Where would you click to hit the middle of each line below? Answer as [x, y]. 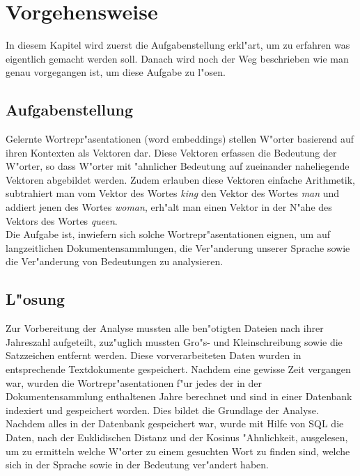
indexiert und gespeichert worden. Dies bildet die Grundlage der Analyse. [162, 410]
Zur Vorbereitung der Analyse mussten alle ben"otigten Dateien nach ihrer [165, 328]
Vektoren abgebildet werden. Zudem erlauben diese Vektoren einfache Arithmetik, [180, 179]
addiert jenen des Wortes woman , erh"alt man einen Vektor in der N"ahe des [169, 207]
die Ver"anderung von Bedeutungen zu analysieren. [115, 261]
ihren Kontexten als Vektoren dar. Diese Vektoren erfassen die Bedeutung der [171, 152]
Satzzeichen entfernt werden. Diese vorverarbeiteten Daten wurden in [154, 355]
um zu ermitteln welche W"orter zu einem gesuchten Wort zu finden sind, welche [178, 451]
